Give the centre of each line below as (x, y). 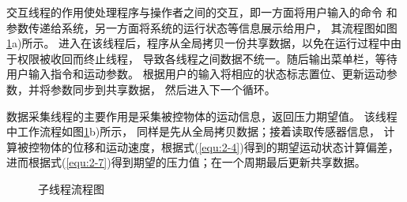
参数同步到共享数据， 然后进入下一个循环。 (163, 89)
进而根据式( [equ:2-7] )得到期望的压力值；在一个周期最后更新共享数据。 (186, 162)
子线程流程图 (71, 188)
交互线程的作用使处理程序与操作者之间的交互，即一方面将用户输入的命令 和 (202, 12)
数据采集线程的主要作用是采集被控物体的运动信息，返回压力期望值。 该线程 (202, 116)
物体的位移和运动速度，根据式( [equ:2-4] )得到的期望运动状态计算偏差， (219, 146)
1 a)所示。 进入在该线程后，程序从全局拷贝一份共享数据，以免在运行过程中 (199, 43)
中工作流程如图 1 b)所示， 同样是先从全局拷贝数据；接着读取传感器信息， (193, 131)
